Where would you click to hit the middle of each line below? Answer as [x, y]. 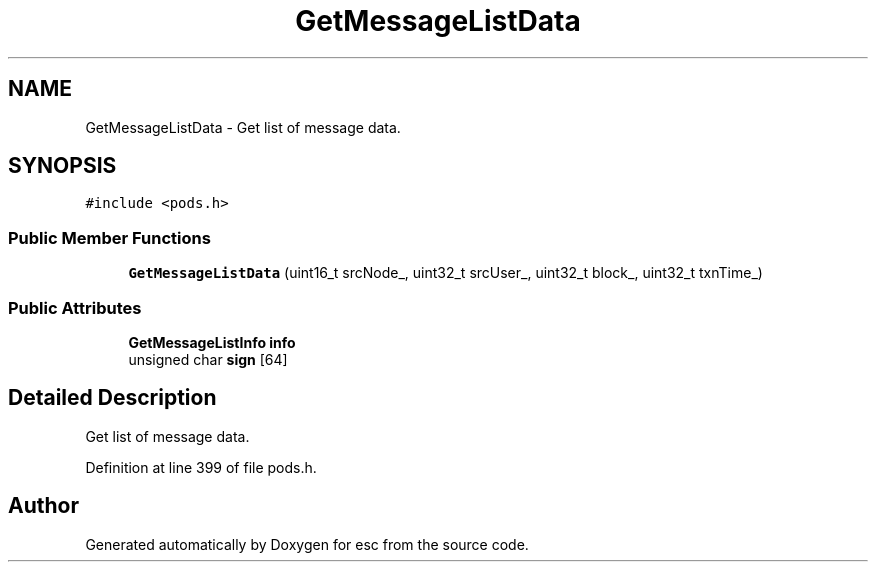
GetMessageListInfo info [212, 342]
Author [43, 506]
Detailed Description [112, 398]
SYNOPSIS [62, 166]
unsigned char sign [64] [208, 359]
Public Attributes [75, 307]
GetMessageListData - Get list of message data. [243, 127]
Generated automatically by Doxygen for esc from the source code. [307, 544]
